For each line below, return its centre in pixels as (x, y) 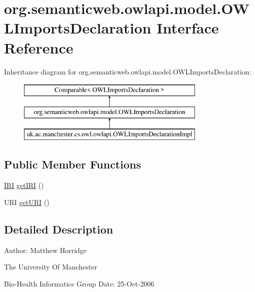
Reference (39, 47)
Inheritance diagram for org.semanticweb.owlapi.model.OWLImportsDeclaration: (128, 71)
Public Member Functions (72, 164)
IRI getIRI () (24, 185)
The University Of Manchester (51, 267)
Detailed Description (59, 229)
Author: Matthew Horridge (45, 250)
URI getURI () (27, 202)
